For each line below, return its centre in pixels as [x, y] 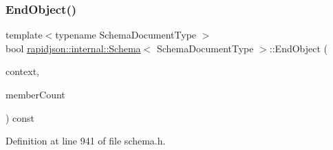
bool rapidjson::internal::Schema [73, 48]
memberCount [35, 94]
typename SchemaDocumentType [126, 35]
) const [20, 117]
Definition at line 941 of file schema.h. [86, 141]
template [24, 35]
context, [22, 71]
